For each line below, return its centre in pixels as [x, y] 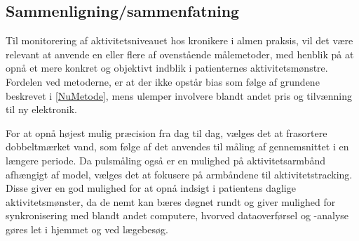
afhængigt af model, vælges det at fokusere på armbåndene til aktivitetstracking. [179, 174]
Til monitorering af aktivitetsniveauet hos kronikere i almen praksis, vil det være [179, 40]
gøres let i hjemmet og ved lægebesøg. [87, 229]
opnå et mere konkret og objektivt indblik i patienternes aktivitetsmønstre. [167, 68]
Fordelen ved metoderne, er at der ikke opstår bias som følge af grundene [163, 81]
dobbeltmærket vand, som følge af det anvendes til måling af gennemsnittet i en [177, 146]
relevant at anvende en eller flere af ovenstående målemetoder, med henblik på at [180, 54]
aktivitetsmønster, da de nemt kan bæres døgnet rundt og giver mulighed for [171, 201]
